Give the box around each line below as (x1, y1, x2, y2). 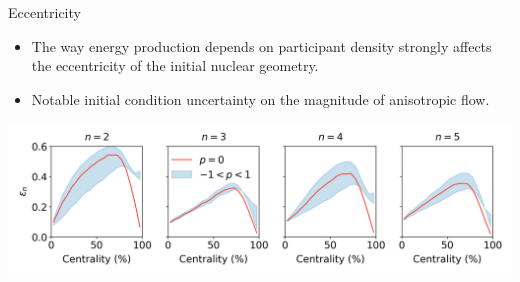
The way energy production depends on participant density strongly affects (31, 35, 492, 56)
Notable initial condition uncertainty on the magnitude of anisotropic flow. (31, 88, 490, 109)
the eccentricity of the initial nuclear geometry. (31, 55, 319, 76)
